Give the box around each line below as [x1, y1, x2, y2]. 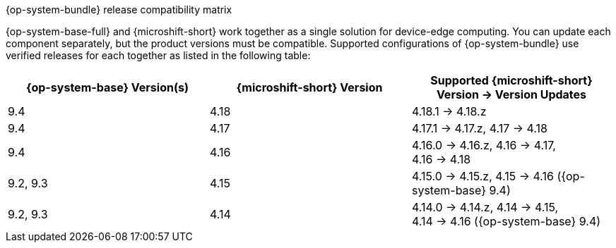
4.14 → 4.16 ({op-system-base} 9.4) [411, 214, 601, 228]
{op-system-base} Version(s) [26, 80, 189, 94]
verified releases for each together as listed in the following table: [6, 49, 311, 61]
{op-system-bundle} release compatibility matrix [6, 4, 232, 15]
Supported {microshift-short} [430, 73, 593, 87]
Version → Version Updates [436, 87, 587, 101]
